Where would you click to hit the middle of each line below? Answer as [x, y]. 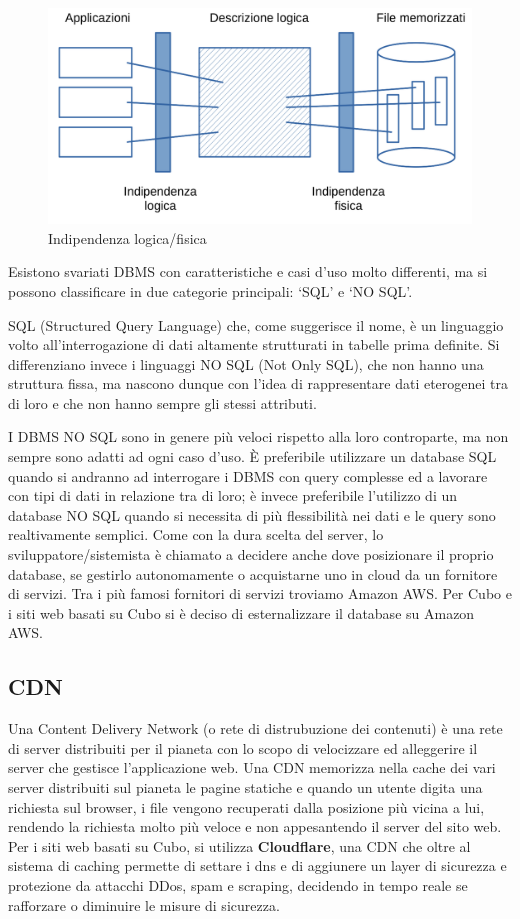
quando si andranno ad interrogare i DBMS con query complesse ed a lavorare [248, 475]
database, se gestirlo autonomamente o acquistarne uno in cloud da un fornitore [253, 573]
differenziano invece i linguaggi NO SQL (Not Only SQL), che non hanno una [246, 363]
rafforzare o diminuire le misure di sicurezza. [144, 904]
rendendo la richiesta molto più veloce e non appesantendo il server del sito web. [255, 826]
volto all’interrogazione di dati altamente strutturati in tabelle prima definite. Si [254, 344]
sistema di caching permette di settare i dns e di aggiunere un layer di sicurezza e [257, 865]
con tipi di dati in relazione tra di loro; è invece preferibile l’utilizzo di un [233, 495]
